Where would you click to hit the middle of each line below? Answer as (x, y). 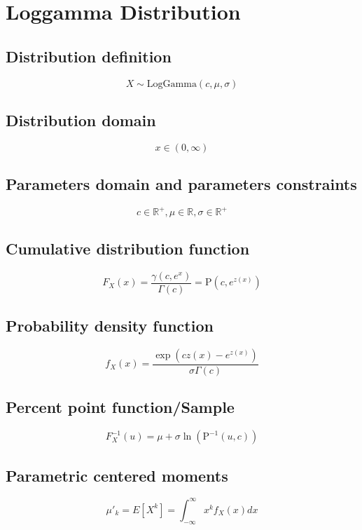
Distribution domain (81, 120)
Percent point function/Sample (120, 407)
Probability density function (110, 326)
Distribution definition (89, 56)
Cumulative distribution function (128, 248)
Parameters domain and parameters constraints (181, 184)
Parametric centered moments (117, 475)
